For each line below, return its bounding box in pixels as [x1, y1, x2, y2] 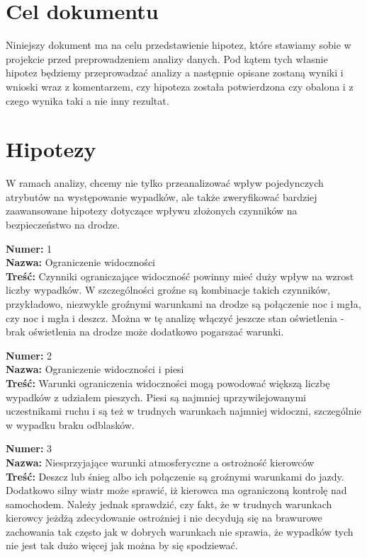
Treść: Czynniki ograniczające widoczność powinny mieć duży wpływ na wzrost [6, 268, 354, 283]
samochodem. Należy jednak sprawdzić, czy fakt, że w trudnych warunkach [6, 496, 332, 511]
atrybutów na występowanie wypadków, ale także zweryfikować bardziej [6, 189, 317, 204]
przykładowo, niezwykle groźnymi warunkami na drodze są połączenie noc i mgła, [6, 296, 361, 311]
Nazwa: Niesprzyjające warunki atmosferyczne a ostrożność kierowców [6, 454, 315, 469]
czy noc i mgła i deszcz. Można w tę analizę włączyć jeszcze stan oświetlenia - [6, 310, 344, 325]
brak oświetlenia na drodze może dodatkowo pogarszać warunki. [6, 324, 284, 339]
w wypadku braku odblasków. [6, 417, 135, 432]
